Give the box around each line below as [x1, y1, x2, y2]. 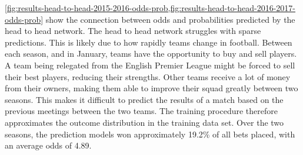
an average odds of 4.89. [5, 139, 92, 151]
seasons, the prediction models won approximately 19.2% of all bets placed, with [5, 128, 295, 140]
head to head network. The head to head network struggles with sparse [5, 25, 261, 37]
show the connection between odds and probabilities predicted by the [45, 13, 295, 25]
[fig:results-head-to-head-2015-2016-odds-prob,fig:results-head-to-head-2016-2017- [5, 2, 296, 13]
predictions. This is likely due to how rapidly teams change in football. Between [5, 36, 292, 48]
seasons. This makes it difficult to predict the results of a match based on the [5, 93, 284, 105]
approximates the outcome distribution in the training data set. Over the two [5, 116, 284, 128]
